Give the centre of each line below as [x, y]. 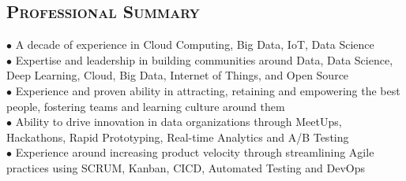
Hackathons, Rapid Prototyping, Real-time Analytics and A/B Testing [178, 137]
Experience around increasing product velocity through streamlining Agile [195, 152]
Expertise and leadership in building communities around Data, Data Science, [204, 59]
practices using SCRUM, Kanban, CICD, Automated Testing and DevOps [186, 167]
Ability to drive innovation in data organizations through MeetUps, [179, 122]
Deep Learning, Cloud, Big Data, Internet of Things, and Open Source [178, 75]
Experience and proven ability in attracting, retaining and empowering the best [208, 90]
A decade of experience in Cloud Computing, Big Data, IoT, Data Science [195, 44]
